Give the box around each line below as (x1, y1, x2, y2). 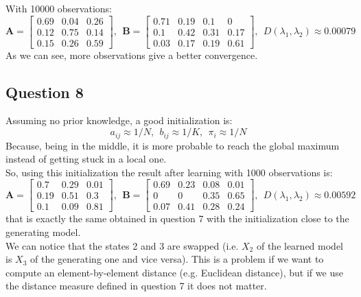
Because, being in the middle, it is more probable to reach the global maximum (5, 138, 340, 152)
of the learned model (256, 238, 344, 252)
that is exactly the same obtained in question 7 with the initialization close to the (5, 211, 349, 226)
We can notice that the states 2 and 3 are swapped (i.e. (5, 238, 239, 252)
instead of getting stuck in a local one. (5, 152, 167, 166)
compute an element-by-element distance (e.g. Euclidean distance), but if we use (5, 265, 343, 279)
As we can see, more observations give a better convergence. (5, 47, 258, 62)
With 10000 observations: (5, 1, 112, 15)
